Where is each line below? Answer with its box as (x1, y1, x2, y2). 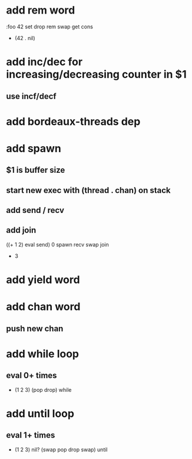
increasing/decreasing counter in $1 (6, 68, 187, 81)
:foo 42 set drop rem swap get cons (6, 23, 93, 30)
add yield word (6, 273, 81, 287)
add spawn (6, 142, 62, 155)
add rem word (6, 4, 75, 17)
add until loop (6, 406, 75, 420)
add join (6, 225, 37, 235)
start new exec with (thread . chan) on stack (6, 185, 171, 195)
